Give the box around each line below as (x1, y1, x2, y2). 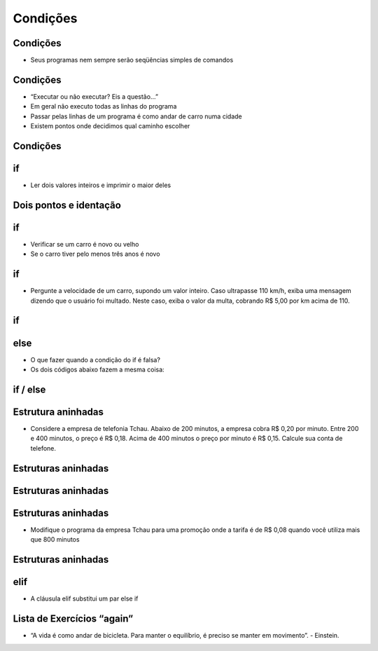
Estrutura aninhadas (13, 406, 104, 418)
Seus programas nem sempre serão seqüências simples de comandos (30, 56, 234, 64)
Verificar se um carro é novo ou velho (30, 240, 139, 248)
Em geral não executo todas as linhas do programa (30, 102, 177, 111)
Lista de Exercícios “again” (13, 612, 134, 624)
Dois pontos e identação (13, 199, 122, 211)
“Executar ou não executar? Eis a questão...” (30, 92, 159, 101)
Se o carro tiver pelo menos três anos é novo (30, 249, 160, 259)
